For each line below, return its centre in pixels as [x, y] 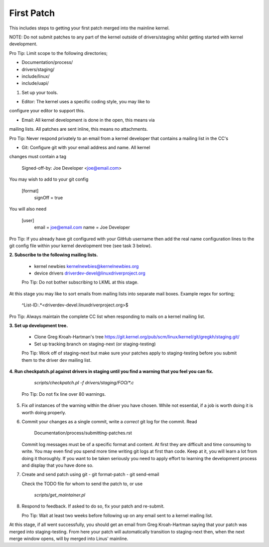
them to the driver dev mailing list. [57, 360]
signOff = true [49, 198]
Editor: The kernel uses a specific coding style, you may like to [86, 102]
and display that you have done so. [58, 465]
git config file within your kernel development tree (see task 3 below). [80, 246]
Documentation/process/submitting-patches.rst [83, 433]
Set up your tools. [40, 92]
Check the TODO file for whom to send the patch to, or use [82, 484]
